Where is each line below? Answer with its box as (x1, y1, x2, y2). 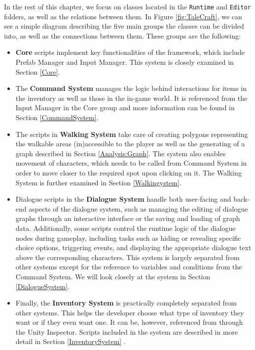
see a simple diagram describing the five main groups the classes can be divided (4, 21, 244, 31)
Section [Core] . (15, 66, 60, 77)
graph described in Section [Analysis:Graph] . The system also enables (15, 148, 226, 158)
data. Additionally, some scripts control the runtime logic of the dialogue (15, 222, 236, 233)
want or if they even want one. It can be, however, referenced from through (15, 317, 243, 327)
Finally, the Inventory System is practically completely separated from (15, 298, 237, 308)
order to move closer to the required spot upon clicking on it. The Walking (15, 167, 242, 177)
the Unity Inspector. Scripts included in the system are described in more (15, 326, 238, 337)
